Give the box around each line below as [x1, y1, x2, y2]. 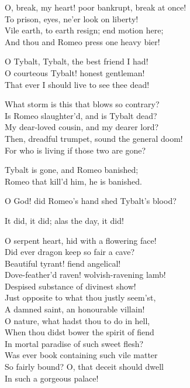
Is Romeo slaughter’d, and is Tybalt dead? [5, 109, 157, 121]
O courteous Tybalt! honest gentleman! [5, 66, 145, 79]
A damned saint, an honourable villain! [5, 303, 145, 315]
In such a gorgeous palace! [5, 372, 99, 384]
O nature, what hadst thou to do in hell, [5, 314, 150, 326]
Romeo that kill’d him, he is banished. [5, 175, 142, 187]
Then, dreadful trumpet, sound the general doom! [5, 132, 183, 144]
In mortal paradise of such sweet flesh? [5, 337, 144, 349]
